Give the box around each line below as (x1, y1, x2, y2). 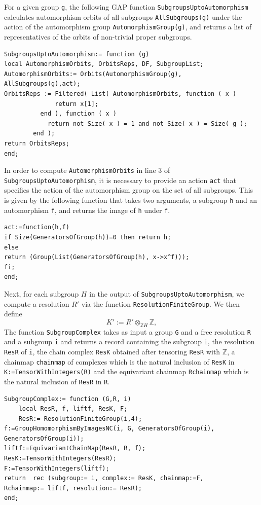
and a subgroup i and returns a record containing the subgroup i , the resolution (4, 336, 255, 347)
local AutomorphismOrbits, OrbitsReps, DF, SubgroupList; (4, 60, 204, 68)
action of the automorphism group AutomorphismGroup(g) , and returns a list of (4, 21, 252, 32)
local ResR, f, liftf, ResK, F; (18, 405, 128, 413)
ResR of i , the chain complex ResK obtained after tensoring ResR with (4, 346, 220, 356)
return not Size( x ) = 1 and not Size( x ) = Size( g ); (47, 120, 247, 127)
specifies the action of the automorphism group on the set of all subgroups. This (4, 185, 253, 195)
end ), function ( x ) (40, 110, 117, 118)
